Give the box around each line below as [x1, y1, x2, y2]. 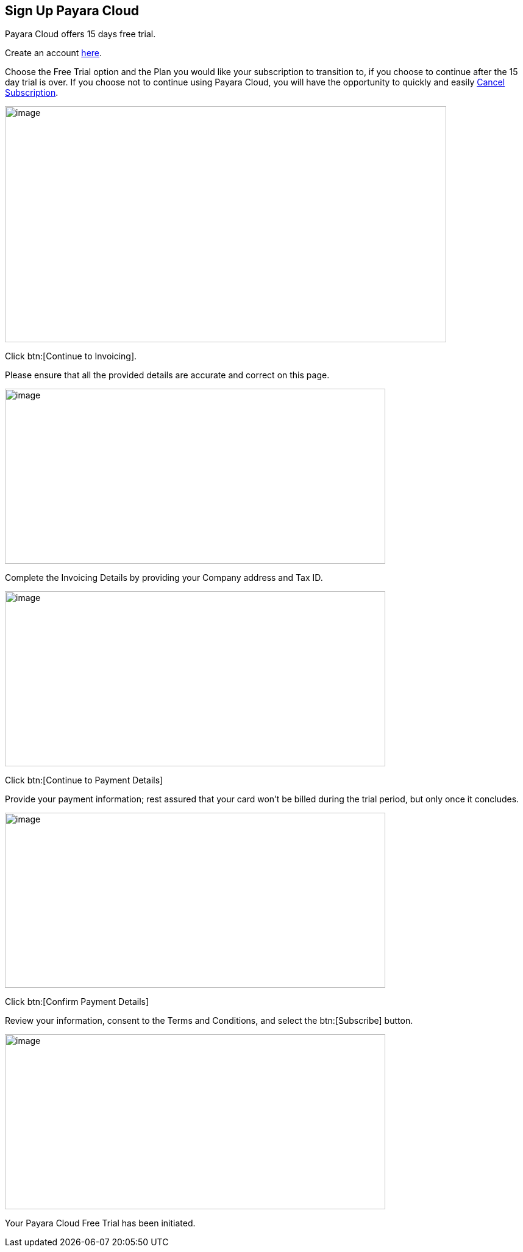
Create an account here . [5, 48, 102, 59]
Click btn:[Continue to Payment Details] [5, 775, 163, 786]
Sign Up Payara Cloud [5, 3, 139, 18]
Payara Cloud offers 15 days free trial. [5, 29, 156, 40]
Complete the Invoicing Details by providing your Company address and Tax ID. [5, 572, 323, 583]
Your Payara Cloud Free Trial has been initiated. [5, 1218, 196, 1229]
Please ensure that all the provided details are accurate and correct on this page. [5, 370, 330, 381]
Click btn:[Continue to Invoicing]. [5, 351, 137, 362]
